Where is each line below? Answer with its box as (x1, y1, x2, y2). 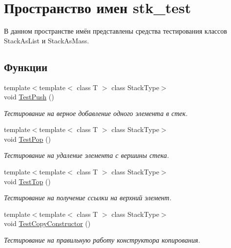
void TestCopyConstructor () (4, 218, 91, 229)
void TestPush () (4, 92, 54, 102)
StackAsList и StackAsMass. (4, 35, 89, 45)
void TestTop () (4, 176, 51, 186)
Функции (4, 59, 48, 74)
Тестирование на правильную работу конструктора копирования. (4, 235, 200, 245)
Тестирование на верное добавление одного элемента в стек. (4, 108, 188, 118)
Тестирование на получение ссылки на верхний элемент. (4, 192, 171, 203)
